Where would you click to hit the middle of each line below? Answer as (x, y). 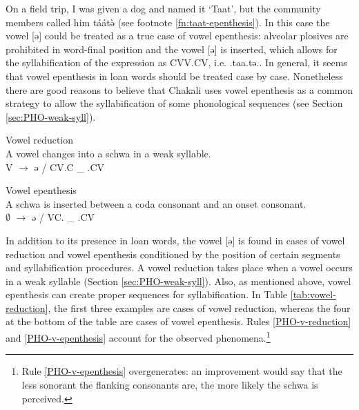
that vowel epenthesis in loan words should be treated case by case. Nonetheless (174, 76)
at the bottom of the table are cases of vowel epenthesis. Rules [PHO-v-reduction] (178, 321)
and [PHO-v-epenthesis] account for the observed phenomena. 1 (138, 336)
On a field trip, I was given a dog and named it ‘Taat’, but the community (163, 8)
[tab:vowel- (313, 294)
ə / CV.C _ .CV (69, 167)
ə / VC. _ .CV (64, 217)
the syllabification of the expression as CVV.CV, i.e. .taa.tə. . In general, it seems (176, 62)
